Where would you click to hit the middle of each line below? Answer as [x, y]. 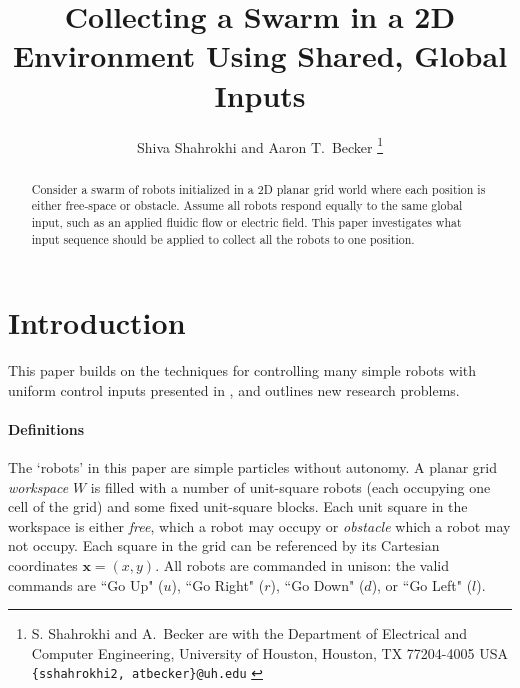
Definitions [46, 428]
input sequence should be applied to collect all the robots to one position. [223, 238]
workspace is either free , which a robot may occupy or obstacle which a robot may [259, 525]
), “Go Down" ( [317, 584]
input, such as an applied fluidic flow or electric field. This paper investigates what [246, 221]
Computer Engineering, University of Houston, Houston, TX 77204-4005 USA [269, 652]
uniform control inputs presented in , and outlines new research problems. [234, 389]
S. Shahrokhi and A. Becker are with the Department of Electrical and [249, 633]
